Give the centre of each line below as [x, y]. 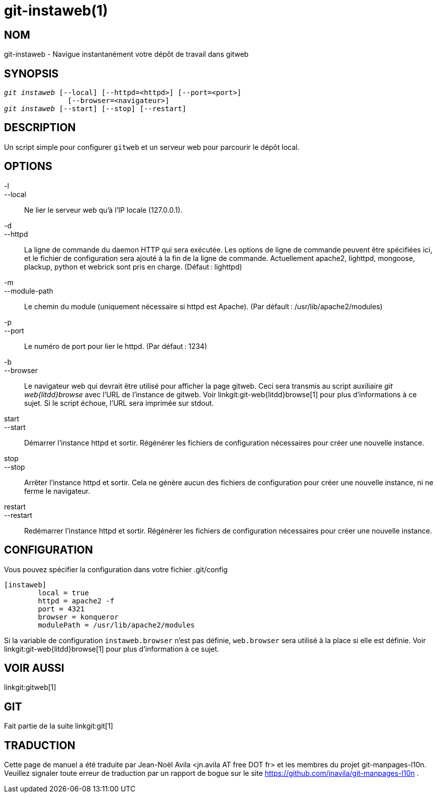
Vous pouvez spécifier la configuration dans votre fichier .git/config [116, 569]
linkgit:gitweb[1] [30, 687]
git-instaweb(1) [56, 11]
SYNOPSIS [31, 73]
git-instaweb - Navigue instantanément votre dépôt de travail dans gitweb [126, 54]
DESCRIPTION [40, 128]
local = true [63, 593]
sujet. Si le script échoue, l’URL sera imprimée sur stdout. [119, 403]
